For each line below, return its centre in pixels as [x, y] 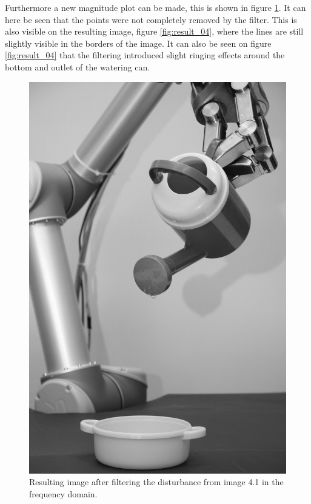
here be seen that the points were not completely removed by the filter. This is [151, 19]
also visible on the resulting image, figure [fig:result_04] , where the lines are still [154, 31]
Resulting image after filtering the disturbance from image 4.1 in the [156, 482]
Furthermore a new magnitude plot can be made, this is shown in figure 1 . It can [155, 7]
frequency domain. [63, 493]
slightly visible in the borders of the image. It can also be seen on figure [138, 43]
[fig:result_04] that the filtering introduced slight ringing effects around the [145, 55]
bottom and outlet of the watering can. [78, 66]
